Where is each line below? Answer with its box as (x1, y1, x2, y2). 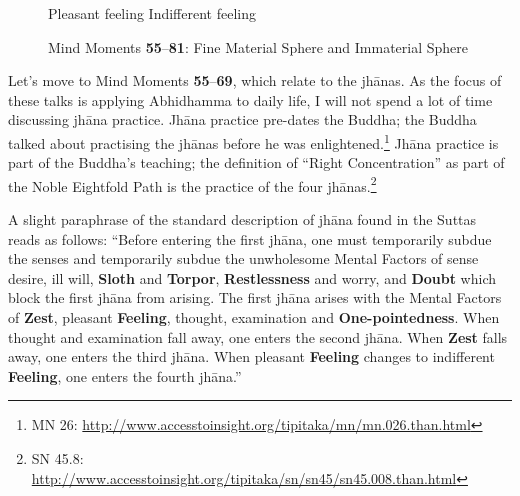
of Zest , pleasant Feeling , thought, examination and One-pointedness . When (8, 307, 500, 328)
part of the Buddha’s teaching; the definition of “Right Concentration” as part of (8, 152, 505, 173)
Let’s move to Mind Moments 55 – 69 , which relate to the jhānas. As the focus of (8, 70, 502, 91)
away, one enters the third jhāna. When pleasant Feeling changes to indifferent (8, 346, 495, 367)
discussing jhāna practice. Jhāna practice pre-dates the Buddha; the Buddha (8, 109, 477, 130)
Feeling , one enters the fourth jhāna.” (8, 365, 242, 386)
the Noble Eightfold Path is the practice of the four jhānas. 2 (8, 172, 377, 196)
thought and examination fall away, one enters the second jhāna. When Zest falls (8, 326, 508, 347)
